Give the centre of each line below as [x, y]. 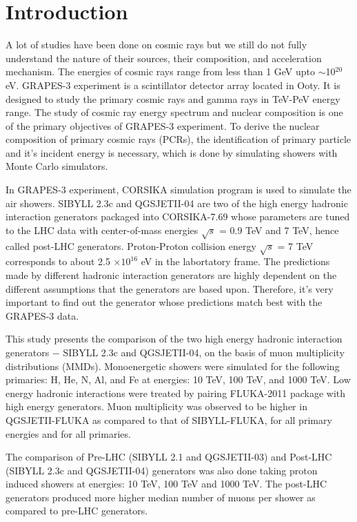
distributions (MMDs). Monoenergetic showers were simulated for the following [173, 366]
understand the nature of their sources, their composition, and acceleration [164, 58]
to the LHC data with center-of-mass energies [102, 230]
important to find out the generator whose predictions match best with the [164, 302]
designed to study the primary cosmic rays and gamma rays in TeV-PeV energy [173, 98]
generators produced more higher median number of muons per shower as [161, 497]
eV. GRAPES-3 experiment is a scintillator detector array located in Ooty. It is [173, 85]
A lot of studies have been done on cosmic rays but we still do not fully [156, 45]
